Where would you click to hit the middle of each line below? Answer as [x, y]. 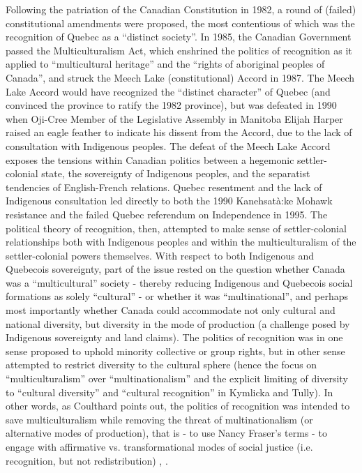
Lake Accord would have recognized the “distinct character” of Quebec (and [168, 91]
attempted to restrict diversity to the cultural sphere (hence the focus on [161, 365]
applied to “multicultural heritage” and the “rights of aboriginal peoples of [165, 64]
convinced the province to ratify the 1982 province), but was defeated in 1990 [171, 105]
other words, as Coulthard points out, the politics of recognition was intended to [178, 406]
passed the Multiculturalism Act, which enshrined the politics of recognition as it [179, 50]
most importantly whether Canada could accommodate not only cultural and [171, 310]
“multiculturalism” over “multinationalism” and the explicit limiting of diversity [177, 378]
